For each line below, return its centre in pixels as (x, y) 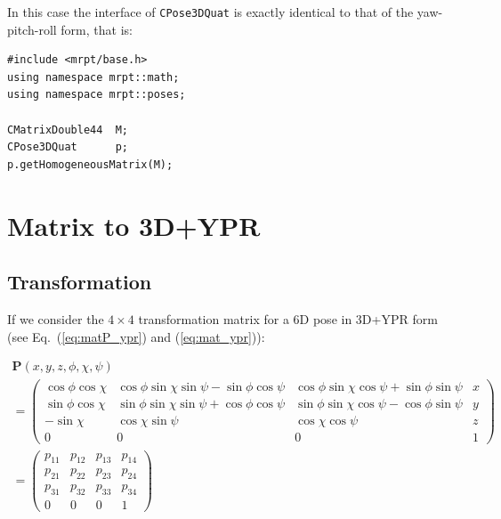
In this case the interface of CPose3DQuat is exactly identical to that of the (210, 12)
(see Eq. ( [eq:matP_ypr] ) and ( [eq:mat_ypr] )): (136, 336)
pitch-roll (32, 29)
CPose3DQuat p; (68, 147)
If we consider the (56, 318)
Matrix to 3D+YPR (134, 225)
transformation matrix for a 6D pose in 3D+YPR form (288, 318)
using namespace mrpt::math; (93, 77)
